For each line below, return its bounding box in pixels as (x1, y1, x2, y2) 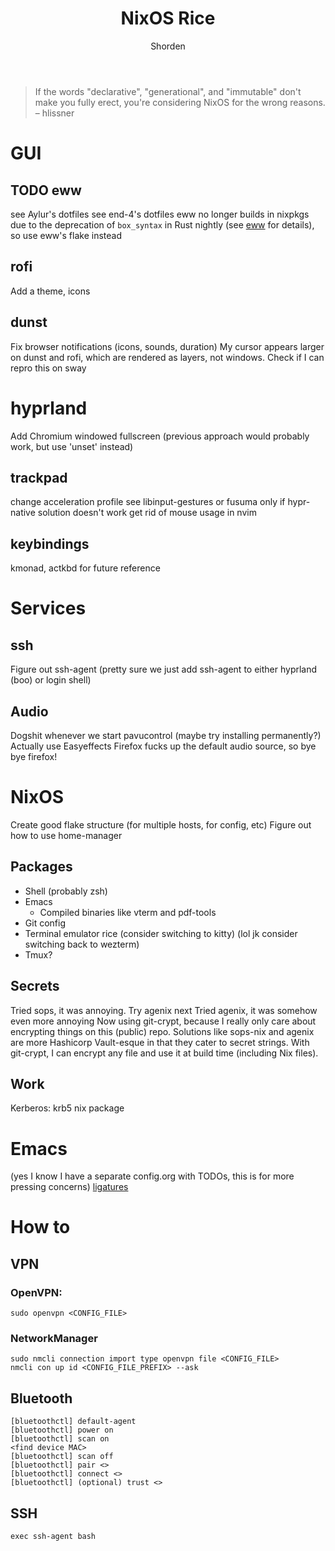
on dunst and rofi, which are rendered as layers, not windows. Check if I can (10, 351, 325, 363)
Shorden (150, 40, 186, 52)
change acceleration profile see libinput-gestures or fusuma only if (10, 496, 286, 508)
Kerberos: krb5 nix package (10, 1102, 125, 1114)
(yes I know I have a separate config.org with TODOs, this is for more (10, 1170, 295, 1182)
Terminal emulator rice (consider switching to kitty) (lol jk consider (24, 927, 298, 939)
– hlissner (34, 107, 75, 119)
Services (10, 597, 87, 620)
